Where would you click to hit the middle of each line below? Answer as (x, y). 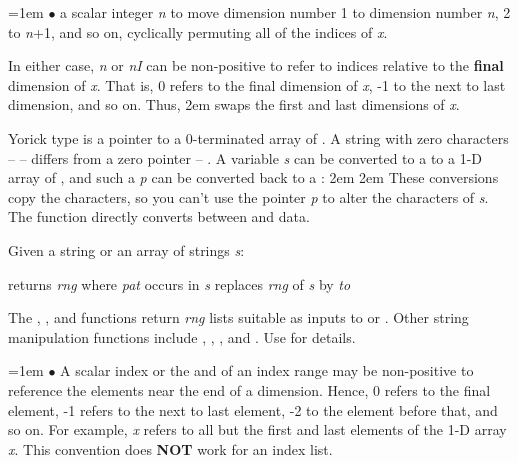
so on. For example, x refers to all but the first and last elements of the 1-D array (257, 429)
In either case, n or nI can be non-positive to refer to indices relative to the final (256, 65)
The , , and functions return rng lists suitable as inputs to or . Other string (238, 317)
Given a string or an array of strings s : (126, 249)
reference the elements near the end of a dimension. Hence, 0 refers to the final (249, 389)
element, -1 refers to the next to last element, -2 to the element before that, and (253, 409)
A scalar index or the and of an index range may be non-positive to (267, 370)
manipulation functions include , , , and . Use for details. (182, 336)
